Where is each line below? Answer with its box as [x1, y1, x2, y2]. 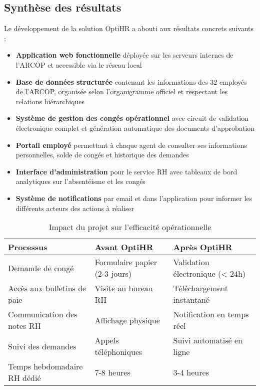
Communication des [8, 308, 77, 320]
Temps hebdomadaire [8, 360, 83, 372]
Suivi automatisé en [173, 334, 242, 346]
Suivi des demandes [8, 340, 76, 352]
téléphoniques [94, 346, 142, 358]
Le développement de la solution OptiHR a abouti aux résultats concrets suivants [4, 23, 254, 34]
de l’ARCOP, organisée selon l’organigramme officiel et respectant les [15, 86, 228, 97]
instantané [173, 294, 210, 306]
